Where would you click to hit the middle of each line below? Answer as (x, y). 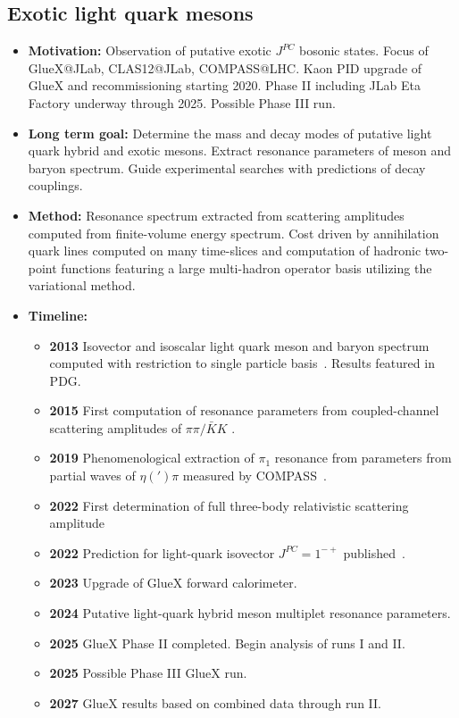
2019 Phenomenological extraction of (152, 458)
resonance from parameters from (363, 458)
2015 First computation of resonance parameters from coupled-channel (244, 410)
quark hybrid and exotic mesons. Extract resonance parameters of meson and (240, 150)
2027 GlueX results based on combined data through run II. (215, 702)
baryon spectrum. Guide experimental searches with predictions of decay (227, 167)
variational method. (82, 285)
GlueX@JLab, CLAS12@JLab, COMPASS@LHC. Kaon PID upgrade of (225, 67)
